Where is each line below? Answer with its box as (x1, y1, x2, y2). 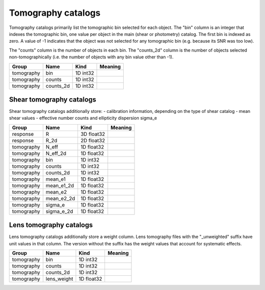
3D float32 (80, 131, 106, 137)
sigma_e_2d (46, 208, 73, 214)
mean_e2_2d (46, 195, 76, 202)
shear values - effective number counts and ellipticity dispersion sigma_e (9, 115, 157, 121)
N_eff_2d (46, 150, 66, 157)
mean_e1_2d (46, 182, 74, 189)
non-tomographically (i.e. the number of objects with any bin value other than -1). (9, 54, 174, 60)
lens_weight (46, 275, 74, 282)
